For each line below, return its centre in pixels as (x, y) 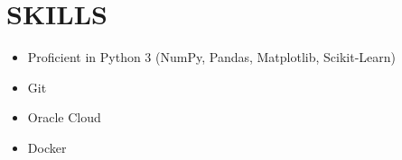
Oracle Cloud (64, 117)
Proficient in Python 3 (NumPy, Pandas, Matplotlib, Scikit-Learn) (212, 57)
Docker (47, 147)
